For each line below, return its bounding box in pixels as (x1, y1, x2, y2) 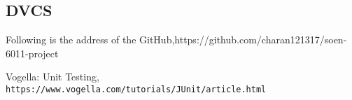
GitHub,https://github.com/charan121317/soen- (139, 32, 347, 47)
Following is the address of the (6, 32, 136, 47)
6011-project (6, 45, 59, 60)
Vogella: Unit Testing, (6, 69, 99, 84)
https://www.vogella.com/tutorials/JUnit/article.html (6, 84, 267, 94)
